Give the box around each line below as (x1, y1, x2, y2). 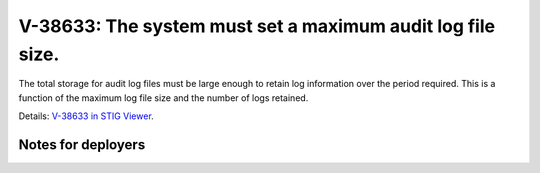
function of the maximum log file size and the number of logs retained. (18, 91, 309, 104)
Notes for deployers (18, 136, 146, 153)
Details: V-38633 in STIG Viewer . (18, 110, 154, 122)
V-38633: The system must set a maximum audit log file (18, 15, 495, 37)
